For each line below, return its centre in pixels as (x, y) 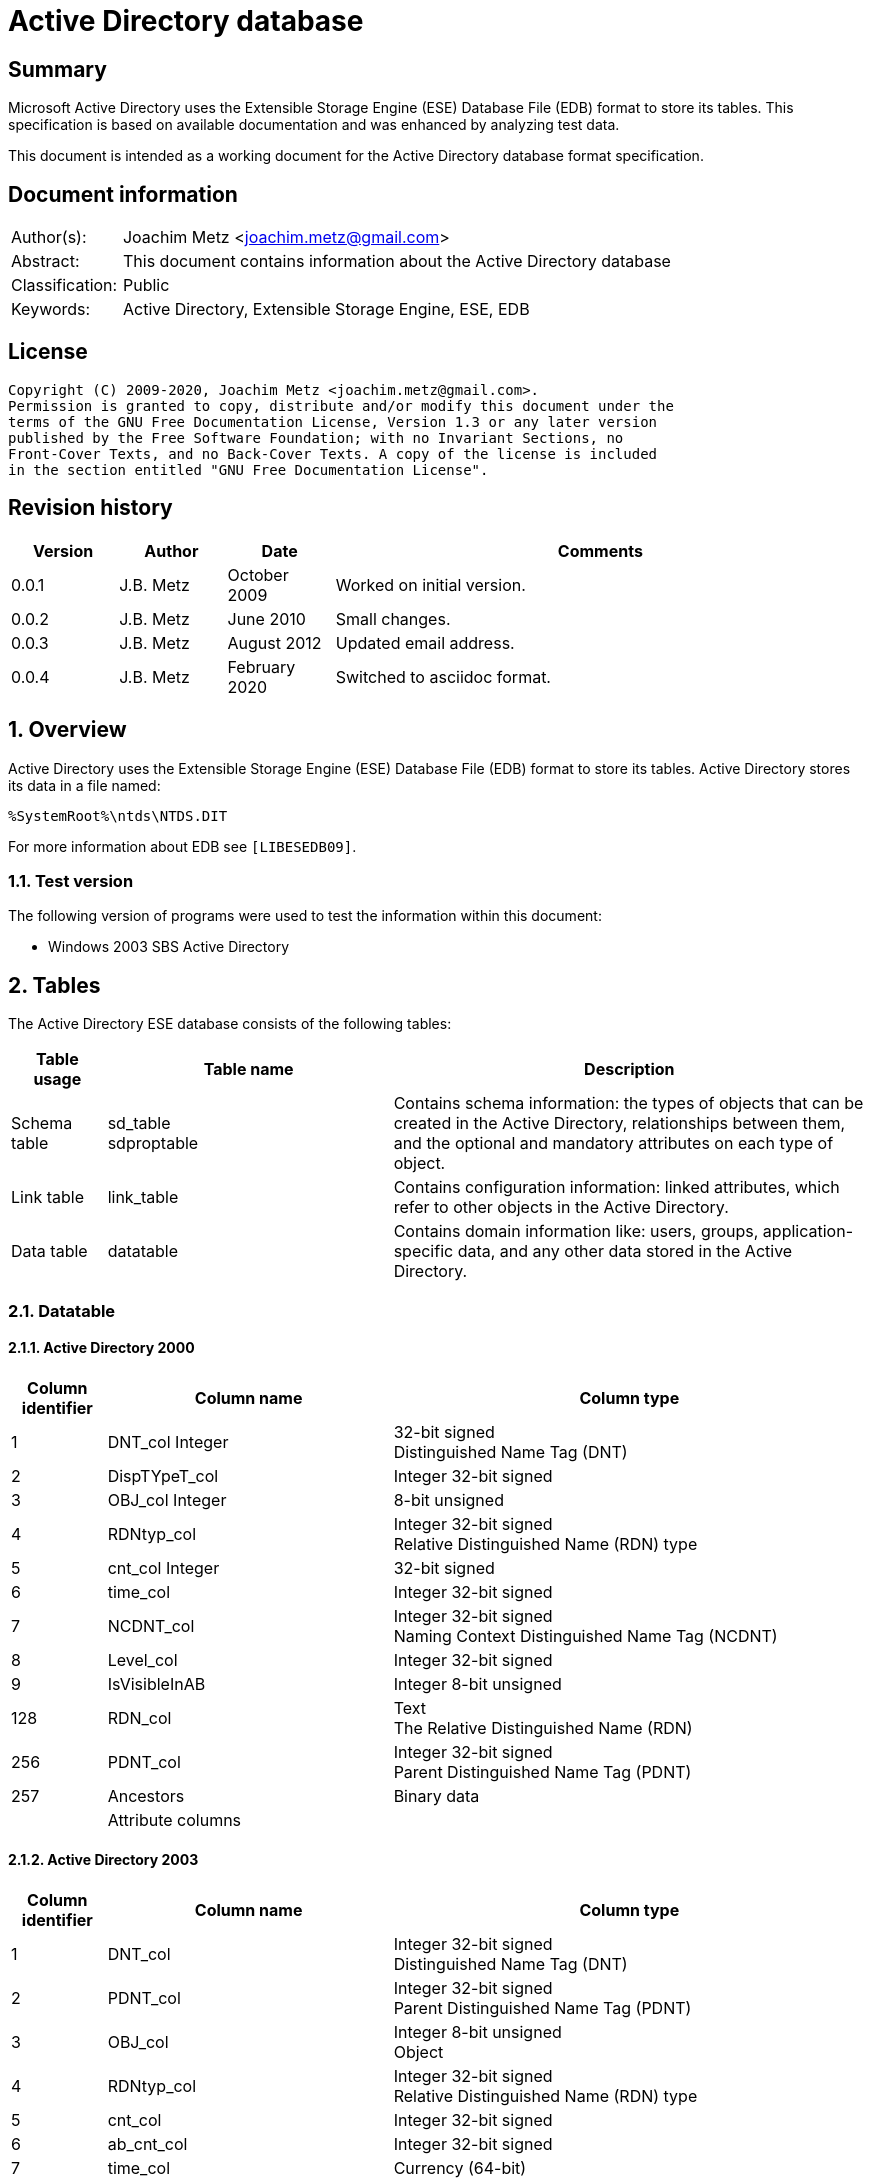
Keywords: (51, 309)
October (258, 574)
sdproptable (153, 1143)
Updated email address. (425, 642)
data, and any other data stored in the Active (625, 1251)
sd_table (139, 1123)
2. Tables (54, 985)
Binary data (436, 1795)
